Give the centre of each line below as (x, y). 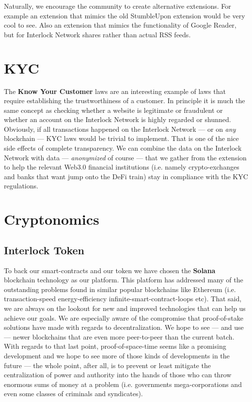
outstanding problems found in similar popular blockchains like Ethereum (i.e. (120, 289)
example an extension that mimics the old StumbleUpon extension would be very (125, 15)
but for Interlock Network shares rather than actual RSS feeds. (97, 34)
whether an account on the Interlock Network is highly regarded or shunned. (118, 119)
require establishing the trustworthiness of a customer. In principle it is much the (125, 100)
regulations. (21, 186)
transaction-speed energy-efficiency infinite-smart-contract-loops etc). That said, (123, 299)
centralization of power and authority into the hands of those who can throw (118, 375)
